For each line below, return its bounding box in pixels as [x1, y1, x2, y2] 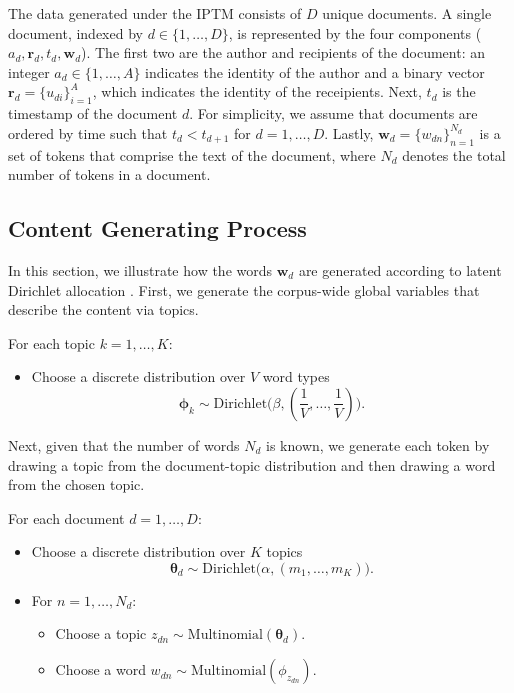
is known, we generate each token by [266, 434, 490, 455]
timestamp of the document [8, 103, 178, 124]
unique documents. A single [322, 3, 492, 23]
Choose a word [55, 659, 146, 680]
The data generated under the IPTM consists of [8, 3, 302, 23]
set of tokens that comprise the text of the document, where [8, 144, 376, 165]
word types [262, 366, 330, 387]
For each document [8, 507, 125, 528]
